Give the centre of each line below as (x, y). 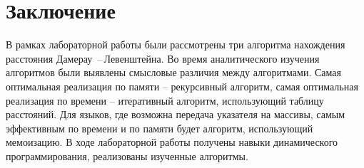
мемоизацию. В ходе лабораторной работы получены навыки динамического (172, 142)
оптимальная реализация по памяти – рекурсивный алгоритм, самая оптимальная (182, 86)
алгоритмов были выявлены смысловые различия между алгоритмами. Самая (173, 72)
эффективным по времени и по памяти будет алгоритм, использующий (160, 128)
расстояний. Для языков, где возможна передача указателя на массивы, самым (176, 114)
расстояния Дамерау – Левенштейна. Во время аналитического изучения (163, 58)
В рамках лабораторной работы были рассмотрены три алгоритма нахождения (176, 44)
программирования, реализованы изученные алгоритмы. (127, 156)
